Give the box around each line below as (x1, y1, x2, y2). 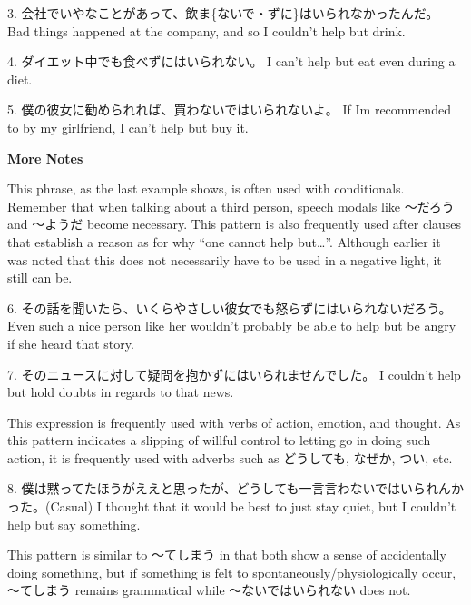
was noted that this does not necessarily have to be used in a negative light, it (7, 250, 442, 269)
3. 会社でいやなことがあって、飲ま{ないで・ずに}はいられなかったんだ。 (7, 4, 439, 22)
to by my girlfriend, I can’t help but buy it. (7, 117, 249, 136)
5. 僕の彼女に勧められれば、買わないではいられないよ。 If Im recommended (7, 100, 451, 119)
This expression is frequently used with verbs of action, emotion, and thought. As (7, 412, 461, 431)
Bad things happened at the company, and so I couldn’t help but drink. (7, 21, 406, 40)
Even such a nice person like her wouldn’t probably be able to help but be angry (7, 316, 456, 335)
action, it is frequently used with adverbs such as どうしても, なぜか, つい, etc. (7, 448, 453, 467)
